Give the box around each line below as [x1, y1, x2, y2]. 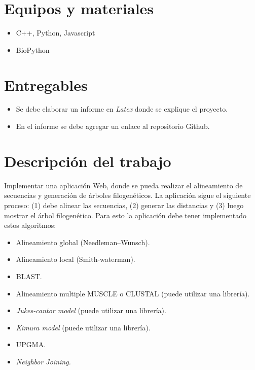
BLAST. [16, 271, 42, 281]
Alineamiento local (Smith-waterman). [16, 254, 135, 264]
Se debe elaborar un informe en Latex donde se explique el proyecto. [16, 104, 228, 114]
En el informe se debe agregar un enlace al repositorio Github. [16, 121, 210, 131]
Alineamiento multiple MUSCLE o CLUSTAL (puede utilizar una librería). [16, 288, 250, 298]
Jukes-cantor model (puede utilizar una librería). [16, 305, 166, 316]
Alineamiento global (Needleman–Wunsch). [16, 237, 150, 247]
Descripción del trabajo [4, 150, 171, 171]
